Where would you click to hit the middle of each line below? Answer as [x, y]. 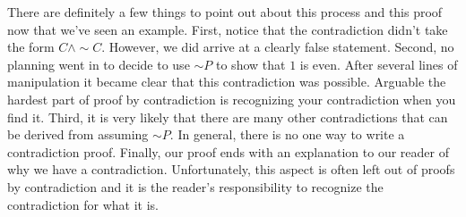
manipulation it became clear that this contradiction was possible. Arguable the [227, 82]
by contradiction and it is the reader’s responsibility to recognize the [195, 186]
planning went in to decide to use [99, 64]
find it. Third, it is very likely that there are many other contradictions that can [228, 117]
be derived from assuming [78, 134]
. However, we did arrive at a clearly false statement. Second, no [278, 47]
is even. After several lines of [379, 64]
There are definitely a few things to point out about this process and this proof [225, 12]
